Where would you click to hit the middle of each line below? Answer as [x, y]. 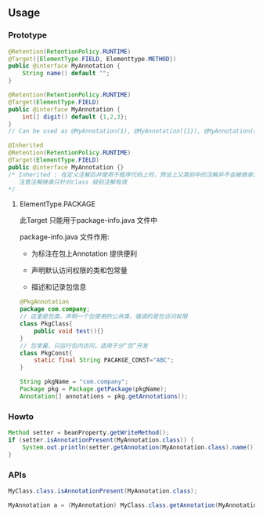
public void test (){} [69, 331]
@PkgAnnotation [44, 302]
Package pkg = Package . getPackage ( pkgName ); [93, 389]
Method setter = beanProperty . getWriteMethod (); [89, 433]
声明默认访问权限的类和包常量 [79, 271]
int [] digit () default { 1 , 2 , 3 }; [75, 117]
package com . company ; [55, 309]
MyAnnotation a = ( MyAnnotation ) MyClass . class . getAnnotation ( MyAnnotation [134, 505]
